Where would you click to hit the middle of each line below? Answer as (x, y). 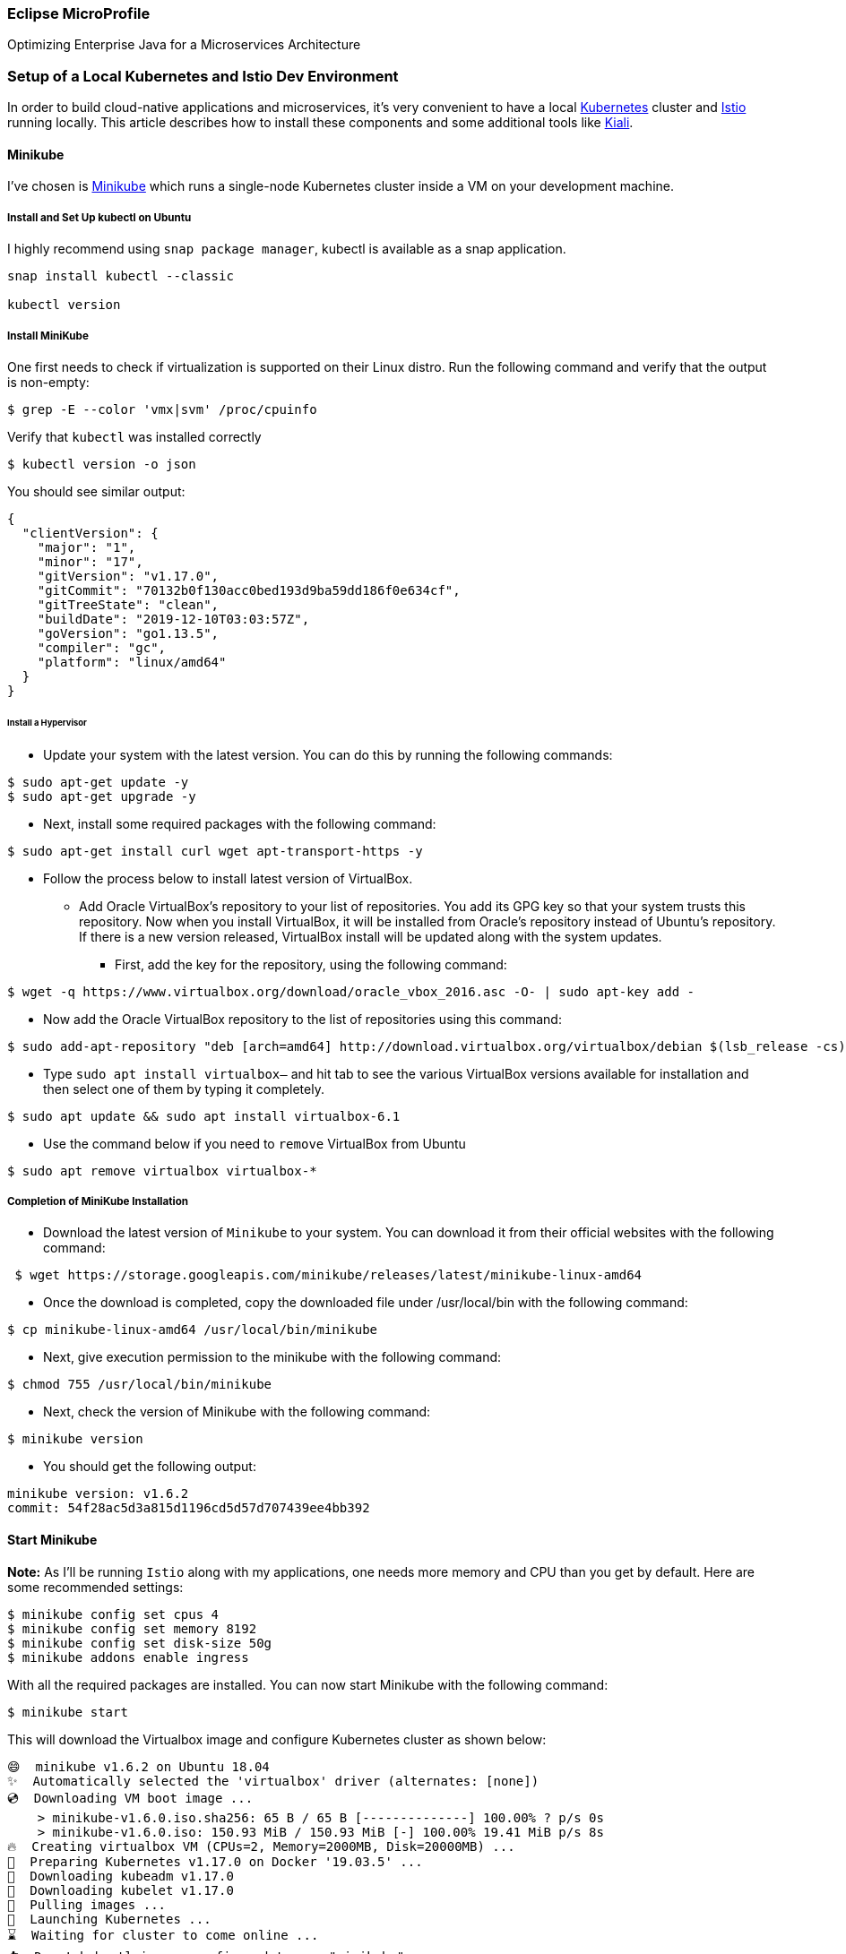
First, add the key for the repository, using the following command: (311, 964)
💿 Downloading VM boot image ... (130, 1798)
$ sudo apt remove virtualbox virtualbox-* (162, 1171)
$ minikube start (68, 1712)
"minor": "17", (90, 561)
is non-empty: (48, 382)
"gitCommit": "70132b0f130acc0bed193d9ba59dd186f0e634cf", (249, 590)
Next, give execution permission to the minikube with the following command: (272, 1357)
